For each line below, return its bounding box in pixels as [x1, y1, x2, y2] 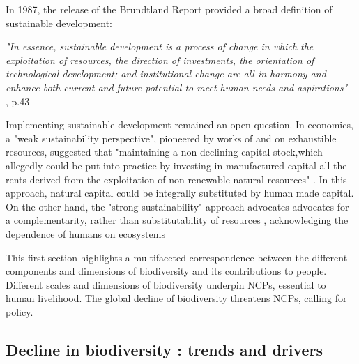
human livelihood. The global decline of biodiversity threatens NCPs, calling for [6, 291, 347, 305]
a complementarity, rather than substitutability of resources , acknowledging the [6, 213, 349, 227]
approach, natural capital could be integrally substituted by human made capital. [6, 185, 354, 200]
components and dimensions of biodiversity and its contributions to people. [6, 264, 327, 278]
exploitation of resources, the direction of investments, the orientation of [6, 52, 314, 67]
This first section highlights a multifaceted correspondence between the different [6, 250, 348, 264]
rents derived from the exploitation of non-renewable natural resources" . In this [6, 172, 347, 186]
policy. [6, 304, 33, 319]
